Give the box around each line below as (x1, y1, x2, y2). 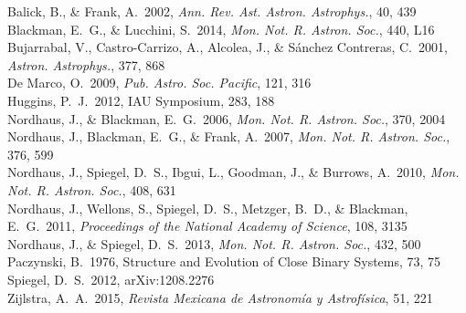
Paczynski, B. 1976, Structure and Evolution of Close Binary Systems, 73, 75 (7, 252, 441, 271)
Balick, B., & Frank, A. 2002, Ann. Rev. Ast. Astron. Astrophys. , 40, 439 (7, 2, 417, 20)
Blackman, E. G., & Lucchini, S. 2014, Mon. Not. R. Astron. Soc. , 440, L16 (7, 19, 435, 38)
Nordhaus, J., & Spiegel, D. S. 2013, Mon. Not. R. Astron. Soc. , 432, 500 (7, 234, 421, 253)
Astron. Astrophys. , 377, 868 (7, 55, 165, 74)
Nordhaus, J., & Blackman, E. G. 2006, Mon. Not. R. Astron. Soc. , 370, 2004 (7, 109, 446, 128)
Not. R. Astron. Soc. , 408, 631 (7, 180, 176, 199)
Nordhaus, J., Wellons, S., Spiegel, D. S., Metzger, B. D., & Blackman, (7, 198, 408, 217)
